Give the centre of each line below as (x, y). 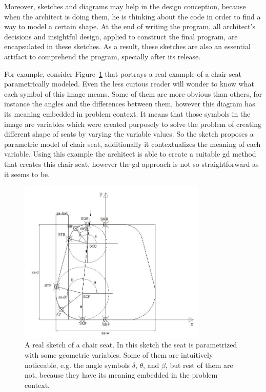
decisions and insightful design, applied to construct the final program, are (121, 36)
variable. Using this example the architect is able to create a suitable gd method (130, 154)
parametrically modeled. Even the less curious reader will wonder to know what (129, 84)
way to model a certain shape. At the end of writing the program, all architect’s (130, 26)
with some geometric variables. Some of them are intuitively (119, 354)
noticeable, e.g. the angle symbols (77, 365)
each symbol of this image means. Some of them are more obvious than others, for (133, 93)
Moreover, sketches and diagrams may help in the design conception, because (125, 6)
